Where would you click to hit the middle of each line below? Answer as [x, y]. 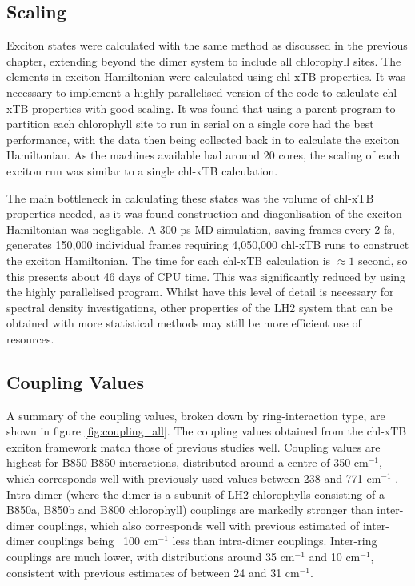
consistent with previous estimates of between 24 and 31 [144, 572]
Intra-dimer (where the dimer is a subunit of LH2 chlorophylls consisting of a [196, 494]
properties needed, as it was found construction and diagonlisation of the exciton [204, 213]
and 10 [325, 557]
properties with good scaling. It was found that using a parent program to [214, 108]
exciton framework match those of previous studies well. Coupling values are [194, 446]
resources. [30, 338]
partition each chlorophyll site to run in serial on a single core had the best [190, 124]
